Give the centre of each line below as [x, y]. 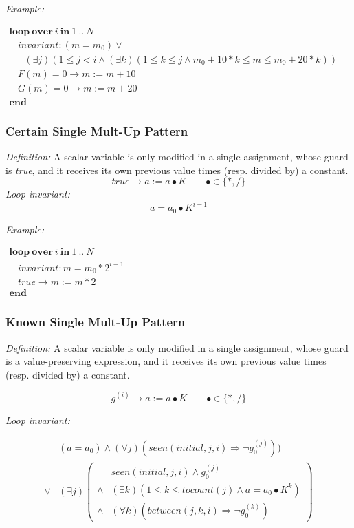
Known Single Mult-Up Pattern [96, 322]
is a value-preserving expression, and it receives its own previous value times [166, 361]
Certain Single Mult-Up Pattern [97, 130]
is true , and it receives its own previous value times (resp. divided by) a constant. [177, 170]
